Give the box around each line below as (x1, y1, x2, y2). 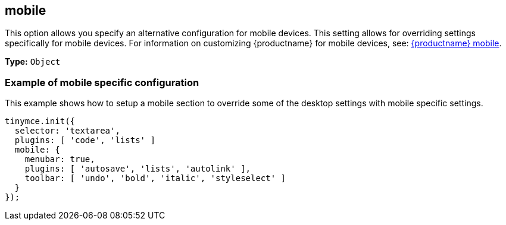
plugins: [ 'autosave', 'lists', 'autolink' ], (24, 164, 251, 174)
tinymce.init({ (5, 116, 76, 126)
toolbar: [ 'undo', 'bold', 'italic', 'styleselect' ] (24, 173, 286, 183)
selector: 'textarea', (14, 126, 120, 136)
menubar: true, (24, 154, 95, 164)
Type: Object (5, 56, 61, 67)
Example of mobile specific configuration (5, 76, 199, 88)
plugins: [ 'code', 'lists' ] (14, 135, 155, 145)
